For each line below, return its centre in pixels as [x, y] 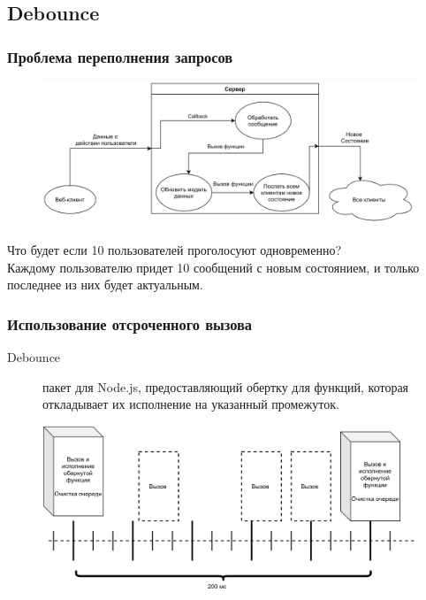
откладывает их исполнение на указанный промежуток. [191, 404]
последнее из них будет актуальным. [105, 285]
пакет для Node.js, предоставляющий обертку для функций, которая [226, 386]
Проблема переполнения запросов [120, 56]
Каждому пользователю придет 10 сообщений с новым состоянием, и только [213, 267]
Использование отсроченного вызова [130, 323]
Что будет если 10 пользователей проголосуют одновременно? [175, 249]
